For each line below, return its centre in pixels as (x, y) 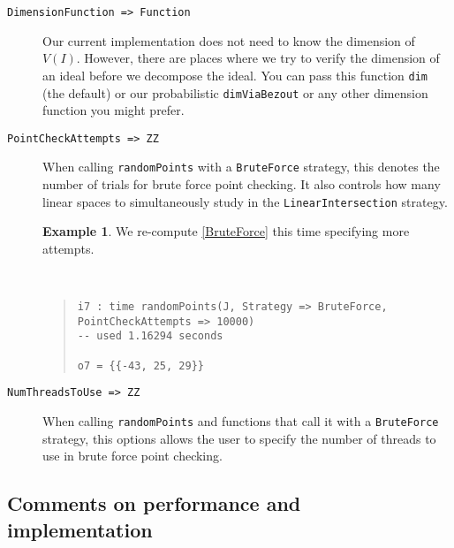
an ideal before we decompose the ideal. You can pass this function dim (235, 75)
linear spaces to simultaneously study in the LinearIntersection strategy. (245, 201)
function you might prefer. (113, 110)
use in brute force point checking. (132, 456)
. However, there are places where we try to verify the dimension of (258, 58)
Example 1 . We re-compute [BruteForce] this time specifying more (226, 231)
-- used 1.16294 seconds (150, 336)
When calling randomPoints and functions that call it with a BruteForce (241, 421)
